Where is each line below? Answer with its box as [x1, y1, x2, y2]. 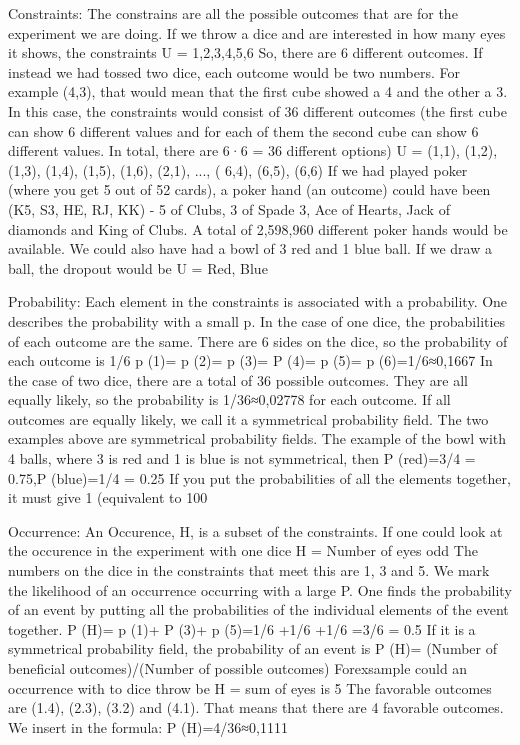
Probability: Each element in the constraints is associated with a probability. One [8, 291, 508, 312]
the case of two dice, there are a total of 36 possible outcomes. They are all [8, 369, 469, 390]
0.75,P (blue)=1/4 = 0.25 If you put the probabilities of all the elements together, [8, 467, 511, 488]
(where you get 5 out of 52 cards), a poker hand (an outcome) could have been [8, 179, 491, 200]
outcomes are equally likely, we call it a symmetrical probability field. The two [8, 408, 489, 429]
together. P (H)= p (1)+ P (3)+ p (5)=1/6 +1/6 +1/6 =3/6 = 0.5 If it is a [8, 618, 476, 639]
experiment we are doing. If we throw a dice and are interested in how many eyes [8, 22, 506, 43]
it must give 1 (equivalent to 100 [8, 487, 208, 508]
